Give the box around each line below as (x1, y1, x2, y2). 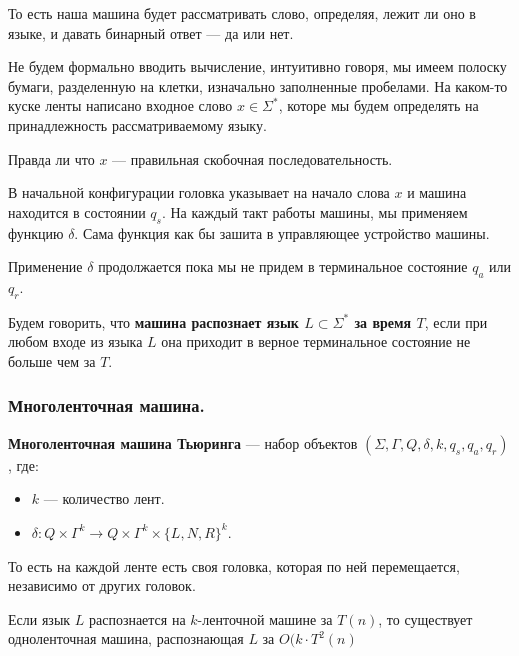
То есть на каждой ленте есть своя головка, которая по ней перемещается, (8, 555, 460, 576)
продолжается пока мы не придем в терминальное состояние (98, 256, 468, 277)
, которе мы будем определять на (278, 95, 479, 116)
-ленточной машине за (197, 608, 333, 629)
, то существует (378, 608, 473, 629)
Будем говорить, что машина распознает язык (8, 311, 299, 332)
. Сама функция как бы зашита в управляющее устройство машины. (74, 222, 490, 243)
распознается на (88, 608, 186, 629)
